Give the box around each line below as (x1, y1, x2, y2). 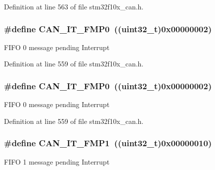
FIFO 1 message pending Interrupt (4, 156, 110, 167)
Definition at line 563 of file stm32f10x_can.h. (4, 1, 144, 11)
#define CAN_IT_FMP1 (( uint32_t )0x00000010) (4, 137, 212, 149)
